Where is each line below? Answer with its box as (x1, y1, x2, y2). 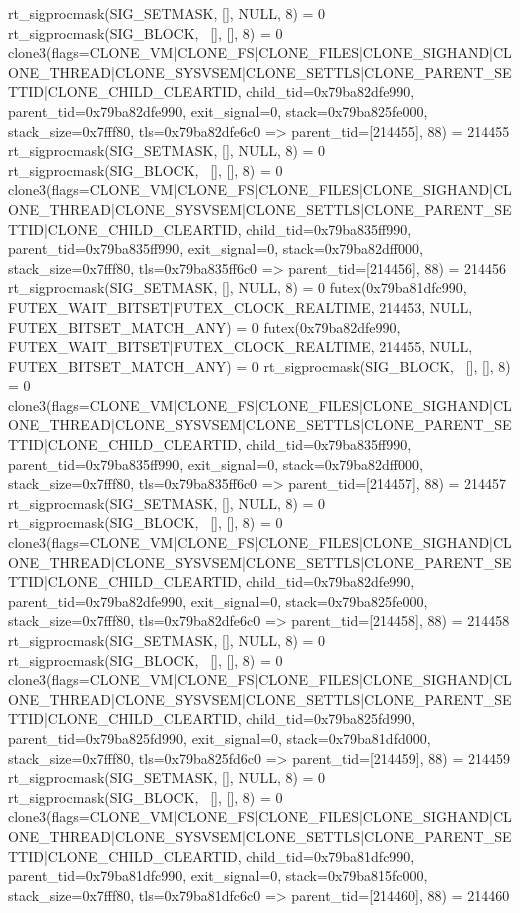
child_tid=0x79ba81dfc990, (246, 845, 415, 866)
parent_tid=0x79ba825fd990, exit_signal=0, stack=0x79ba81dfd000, (8, 727, 431, 748)
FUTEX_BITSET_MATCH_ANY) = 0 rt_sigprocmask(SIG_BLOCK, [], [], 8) (8, 355, 511, 376)
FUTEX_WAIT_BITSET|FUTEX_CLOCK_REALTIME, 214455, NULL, (8, 336, 473, 357)
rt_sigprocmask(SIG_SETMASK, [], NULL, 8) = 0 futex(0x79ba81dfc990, (8, 277, 467, 298)
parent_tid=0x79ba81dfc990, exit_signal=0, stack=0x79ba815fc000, (8, 865, 428, 886)
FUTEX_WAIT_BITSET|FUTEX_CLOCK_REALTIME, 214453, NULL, (8, 296, 473, 317)
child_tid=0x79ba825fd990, (246, 708, 416, 729)
